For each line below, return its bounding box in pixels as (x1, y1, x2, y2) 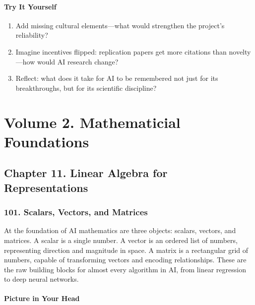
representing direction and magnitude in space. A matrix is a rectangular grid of (4, 244, 249, 255)
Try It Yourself (4, 1, 57, 11)
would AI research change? (37, 56, 119, 66)
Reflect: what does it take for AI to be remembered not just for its (15, 73, 218, 83)
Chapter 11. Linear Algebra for (4, 165, 168, 181)
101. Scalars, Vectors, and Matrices (4, 206, 148, 218)
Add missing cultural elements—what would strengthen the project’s (15, 20, 225, 30)
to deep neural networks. (4, 274, 79, 284)
